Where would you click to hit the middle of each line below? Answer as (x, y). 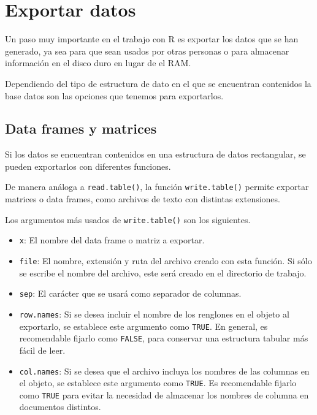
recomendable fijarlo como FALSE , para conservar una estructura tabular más (164, 338)
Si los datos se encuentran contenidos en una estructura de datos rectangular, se (155, 154)
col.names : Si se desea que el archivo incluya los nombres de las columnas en (164, 371)
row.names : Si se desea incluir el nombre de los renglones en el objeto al (154, 314)
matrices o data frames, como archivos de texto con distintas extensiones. (143, 199)
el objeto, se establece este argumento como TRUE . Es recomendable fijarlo (158, 383)
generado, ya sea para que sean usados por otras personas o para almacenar (147, 51)
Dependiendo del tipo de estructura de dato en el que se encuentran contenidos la (158, 83)
